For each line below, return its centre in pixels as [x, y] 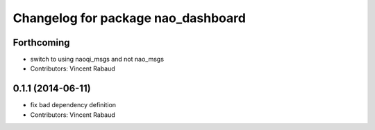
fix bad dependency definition [73, 105]
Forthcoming [41, 43]
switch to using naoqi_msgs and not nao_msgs [97, 59]
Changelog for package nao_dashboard [130, 18]
